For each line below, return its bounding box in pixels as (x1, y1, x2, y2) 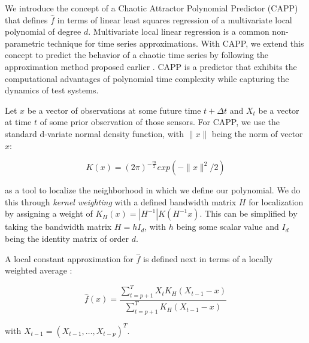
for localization (249, 195, 304, 208)
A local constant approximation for (5, 252, 134, 265)
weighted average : (5, 264, 72, 277)
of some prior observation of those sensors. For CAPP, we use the (40, 116, 280, 128)
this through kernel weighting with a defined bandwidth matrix (5, 195, 237, 208)
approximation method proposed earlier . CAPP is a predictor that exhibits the (5, 60, 297, 72)
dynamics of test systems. (5, 84, 99, 96)
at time (5, 116, 32, 128)
